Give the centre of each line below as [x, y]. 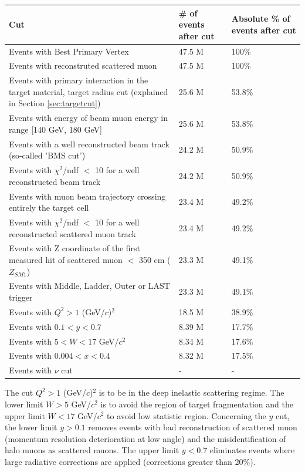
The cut [19, 392]
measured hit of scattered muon [66, 260]
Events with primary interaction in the [79, 80]
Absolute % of [261, 18]
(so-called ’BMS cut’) [47, 155]
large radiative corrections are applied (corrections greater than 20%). [130, 461]
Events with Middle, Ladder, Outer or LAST [89, 286]
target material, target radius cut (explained [89, 91]
